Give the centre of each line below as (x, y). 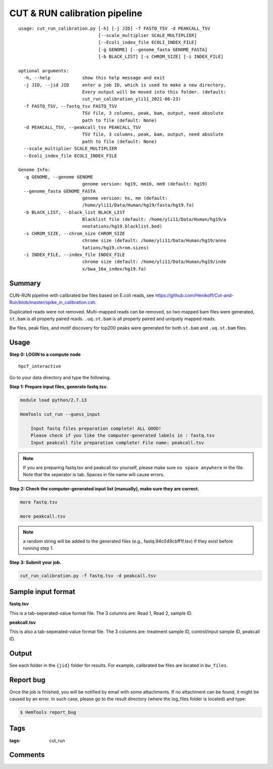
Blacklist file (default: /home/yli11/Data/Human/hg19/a (154, 219)
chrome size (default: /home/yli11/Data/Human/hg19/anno (154, 241)
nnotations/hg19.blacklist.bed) (122, 227)
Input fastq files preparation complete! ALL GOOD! (96, 428)
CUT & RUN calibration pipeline (76, 13)
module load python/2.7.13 (53, 400)
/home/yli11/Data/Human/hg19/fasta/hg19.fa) (138, 205)
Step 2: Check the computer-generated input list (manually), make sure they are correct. (104, 488)
